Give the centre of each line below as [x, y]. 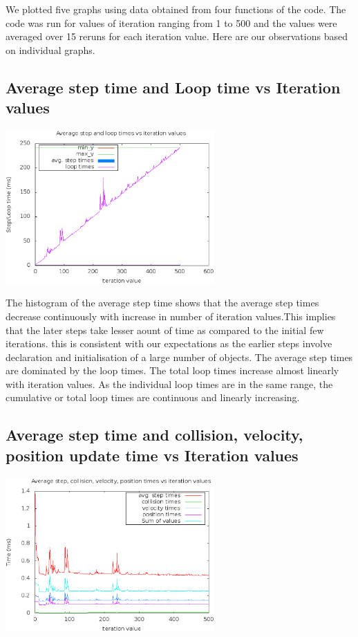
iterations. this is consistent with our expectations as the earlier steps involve [169, 343]
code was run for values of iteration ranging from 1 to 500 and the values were [171, 22]
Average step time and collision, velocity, [154, 435]
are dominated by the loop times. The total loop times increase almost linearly [172, 370]
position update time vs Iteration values [152, 455]
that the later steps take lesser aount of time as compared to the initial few [165, 330]
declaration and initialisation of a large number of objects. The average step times [179, 357]
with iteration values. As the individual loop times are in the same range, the [169, 384]
